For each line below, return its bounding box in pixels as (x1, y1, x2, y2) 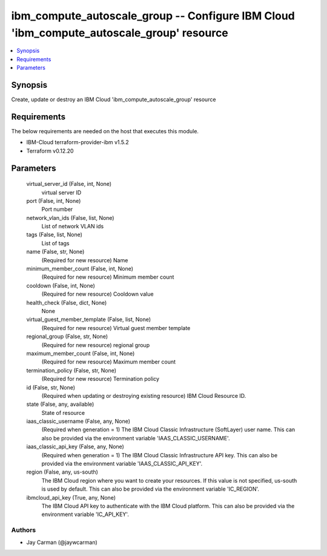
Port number (41, 206, 73, 213)
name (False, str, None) (26, 248, 85, 256)
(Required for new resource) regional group (41, 341, 150, 348)
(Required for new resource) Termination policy (41, 376, 160, 383)
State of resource (41, 409, 85, 416)
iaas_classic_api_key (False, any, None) (26, 443, 124, 451)
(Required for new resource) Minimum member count (41, 273, 174, 281)
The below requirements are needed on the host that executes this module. (11, 127, 199, 134)
